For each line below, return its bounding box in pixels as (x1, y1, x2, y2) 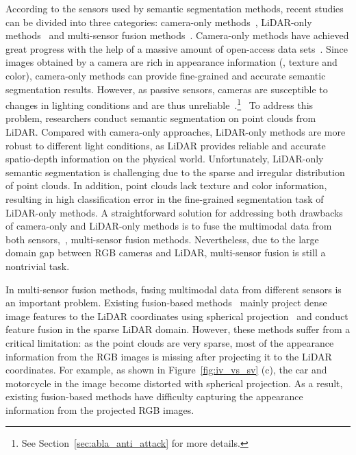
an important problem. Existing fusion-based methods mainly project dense (5, 295, 327, 310)
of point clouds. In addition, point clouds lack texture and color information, (5, 178, 327, 193)
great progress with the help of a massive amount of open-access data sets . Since (5, 41, 348, 56)
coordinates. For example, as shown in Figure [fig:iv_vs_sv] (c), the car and (5, 362, 327, 377)
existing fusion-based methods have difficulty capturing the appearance (5, 389, 303, 404)
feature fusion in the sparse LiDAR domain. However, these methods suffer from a (5, 322, 351, 336)
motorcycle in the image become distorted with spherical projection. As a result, (5, 376, 343, 390)
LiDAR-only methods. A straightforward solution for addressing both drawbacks (5, 205, 343, 219)
